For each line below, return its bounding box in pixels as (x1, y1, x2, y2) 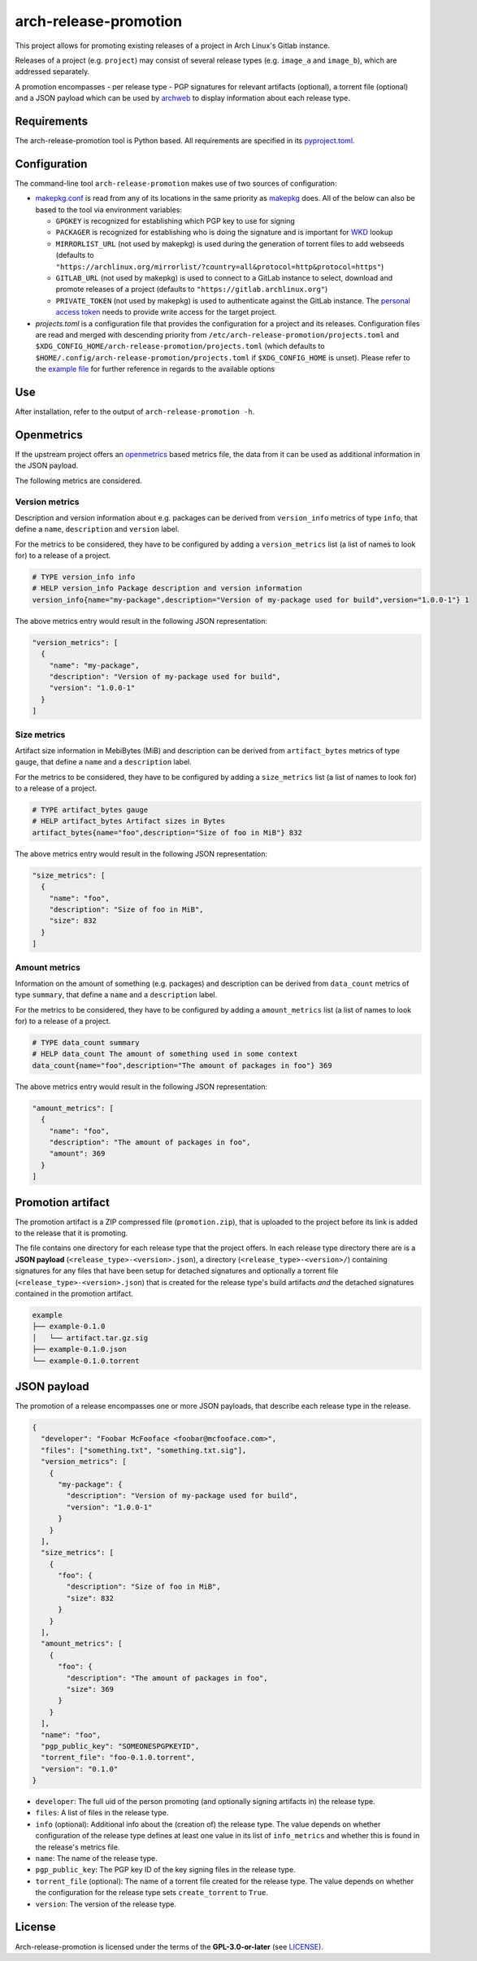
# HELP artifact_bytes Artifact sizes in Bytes (32, 817, 225, 826)
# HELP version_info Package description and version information (32, 584, 302, 593)
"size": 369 (66, 1684, 114, 1693)
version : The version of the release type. (35, 1899, 177, 1909)
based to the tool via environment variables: (35, 204, 183, 215)
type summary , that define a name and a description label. (15, 990, 218, 1000)
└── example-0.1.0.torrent (32, 1356, 140, 1366)
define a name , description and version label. (15, 525, 180, 534)
